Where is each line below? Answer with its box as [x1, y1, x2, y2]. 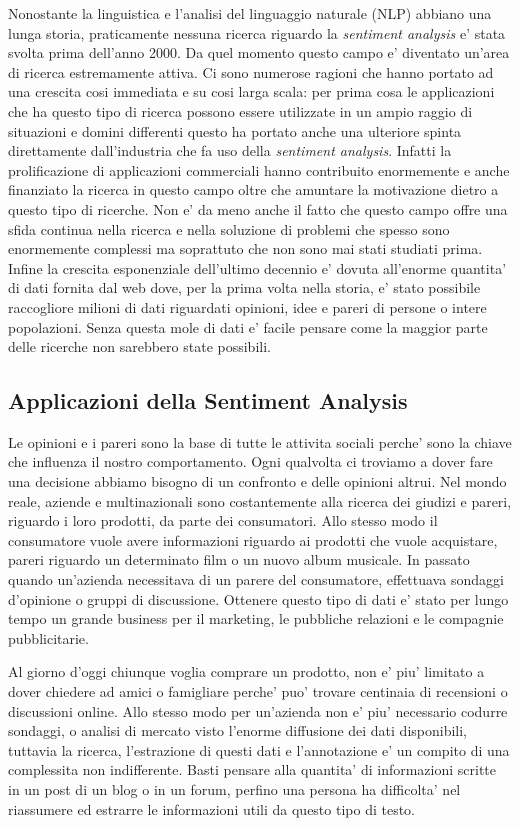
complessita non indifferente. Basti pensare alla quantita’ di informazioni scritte [8, 759, 497, 780]
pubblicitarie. [8, 627, 89, 648]
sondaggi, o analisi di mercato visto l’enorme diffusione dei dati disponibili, [8, 720, 468, 741]
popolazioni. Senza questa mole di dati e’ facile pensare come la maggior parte [8, 316, 488, 337]
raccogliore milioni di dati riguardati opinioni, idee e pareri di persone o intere [8, 296, 487, 317]
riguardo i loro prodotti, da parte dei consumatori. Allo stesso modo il [8, 510, 438, 531]
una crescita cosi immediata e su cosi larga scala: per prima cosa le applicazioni [8, 81, 495, 102]
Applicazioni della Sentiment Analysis [8, 385, 408, 416]
